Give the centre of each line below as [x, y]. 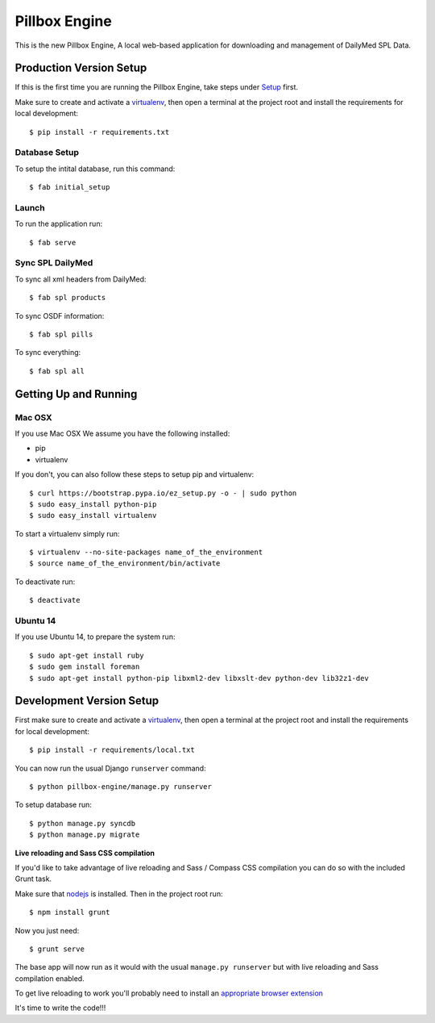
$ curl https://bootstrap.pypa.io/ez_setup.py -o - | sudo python [163, 493]
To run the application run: [59, 224]
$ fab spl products [68, 298]
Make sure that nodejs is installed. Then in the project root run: [119, 894]
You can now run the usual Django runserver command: [110, 768]
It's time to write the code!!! [60, 1008]
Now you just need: [47, 930]
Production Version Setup [81, 68]
